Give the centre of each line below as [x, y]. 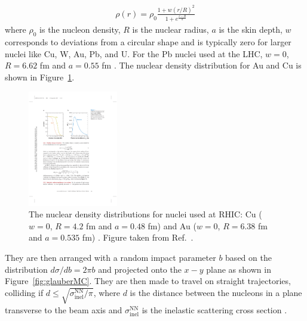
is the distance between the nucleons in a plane [216, 292]
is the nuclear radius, [171, 29]
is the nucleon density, [80, 29]
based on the [248, 258]
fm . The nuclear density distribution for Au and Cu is [202, 65]
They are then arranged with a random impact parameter [110, 258]
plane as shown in [239, 269]
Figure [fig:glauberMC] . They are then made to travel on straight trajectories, [148, 281]
